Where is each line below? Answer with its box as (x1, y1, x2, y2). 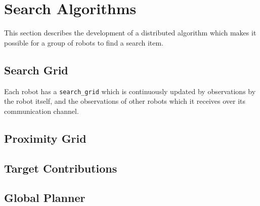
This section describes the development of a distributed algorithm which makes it (4, 27, 256, 38)
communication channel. (4, 105, 79, 116)
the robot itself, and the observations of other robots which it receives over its (4, 96, 246, 106)
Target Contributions (4, 160, 117, 176)
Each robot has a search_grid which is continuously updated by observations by (4, 86, 256, 96)
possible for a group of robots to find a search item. (4, 37, 164, 48)
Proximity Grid (4, 130, 86, 146)
